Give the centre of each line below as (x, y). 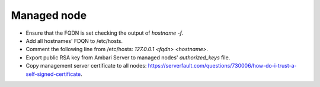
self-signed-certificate (53, 74)
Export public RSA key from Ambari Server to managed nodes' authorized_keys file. (128, 57)
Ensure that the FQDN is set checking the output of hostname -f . (105, 33)
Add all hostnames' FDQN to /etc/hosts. (74, 41)
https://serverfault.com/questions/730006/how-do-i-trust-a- (222, 66)
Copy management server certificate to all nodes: (86, 66)
